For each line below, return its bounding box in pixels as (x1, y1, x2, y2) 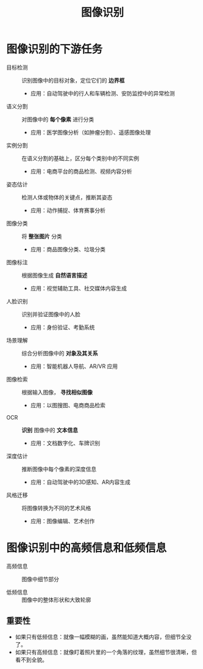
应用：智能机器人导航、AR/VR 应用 (30, 362, 118, 370)
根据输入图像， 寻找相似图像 (21, 388, 93, 396)
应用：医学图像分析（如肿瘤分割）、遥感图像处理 (30, 128, 151, 136)
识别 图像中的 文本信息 (21, 426, 78, 434)
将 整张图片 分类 (21, 232, 62, 240)
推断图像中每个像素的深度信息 (21, 465, 96, 473)
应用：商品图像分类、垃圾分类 (30, 245, 105, 253)
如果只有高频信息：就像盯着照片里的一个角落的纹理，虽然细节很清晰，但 (15, 648, 197, 656)
